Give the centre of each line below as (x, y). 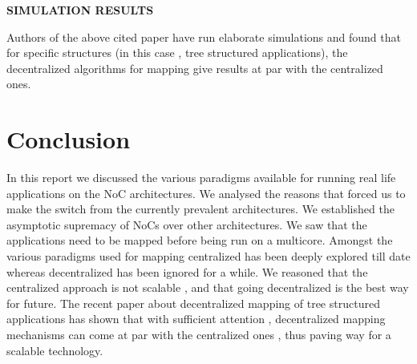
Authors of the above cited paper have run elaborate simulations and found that (204, 36)
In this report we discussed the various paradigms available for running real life (201, 178)
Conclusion (69, 139)
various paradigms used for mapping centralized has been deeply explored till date (208, 256)
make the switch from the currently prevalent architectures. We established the (200, 209)
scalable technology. (55, 350)
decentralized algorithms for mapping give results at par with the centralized (195, 68)
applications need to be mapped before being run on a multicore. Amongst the (200, 240)
